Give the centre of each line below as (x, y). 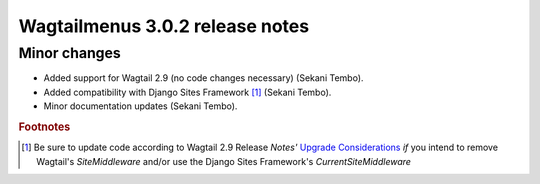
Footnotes (44, 127)
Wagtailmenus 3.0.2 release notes (164, 26)
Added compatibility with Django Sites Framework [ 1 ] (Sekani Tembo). (187, 92)
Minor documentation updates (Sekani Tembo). (140, 106)
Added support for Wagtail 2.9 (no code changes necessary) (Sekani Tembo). (203, 78)
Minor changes (70, 53)
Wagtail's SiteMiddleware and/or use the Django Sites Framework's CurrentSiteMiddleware (224, 161)
